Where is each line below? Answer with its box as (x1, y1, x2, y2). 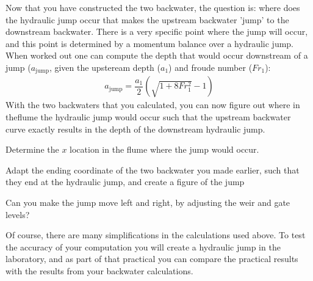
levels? (5, 208, 30, 221)
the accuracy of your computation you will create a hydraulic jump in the (5, 240, 281, 253)
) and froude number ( (168, 60, 253, 73)
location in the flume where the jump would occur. (70, 143, 259, 156)
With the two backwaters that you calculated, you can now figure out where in (5, 98, 300, 111)
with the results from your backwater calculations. (5, 264, 193, 277)
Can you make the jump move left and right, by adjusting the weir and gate (5, 196, 290, 209)
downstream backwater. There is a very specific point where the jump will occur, (5, 25, 308, 38)
